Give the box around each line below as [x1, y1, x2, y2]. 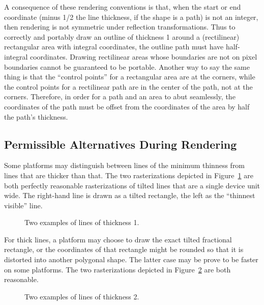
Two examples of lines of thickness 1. [24, 217, 139, 228]
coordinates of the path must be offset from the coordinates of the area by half [4, 101, 250, 112]
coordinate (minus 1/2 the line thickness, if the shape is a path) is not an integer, [4, 11, 258, 22]
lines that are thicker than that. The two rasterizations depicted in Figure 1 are [4, 170, 253, 180]
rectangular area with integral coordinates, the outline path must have [4, 41, 224, 52]
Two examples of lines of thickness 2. [24, 291, 139, 301]
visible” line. [4, 200, 43, 210]
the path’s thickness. [4, 111, 68, 122]
